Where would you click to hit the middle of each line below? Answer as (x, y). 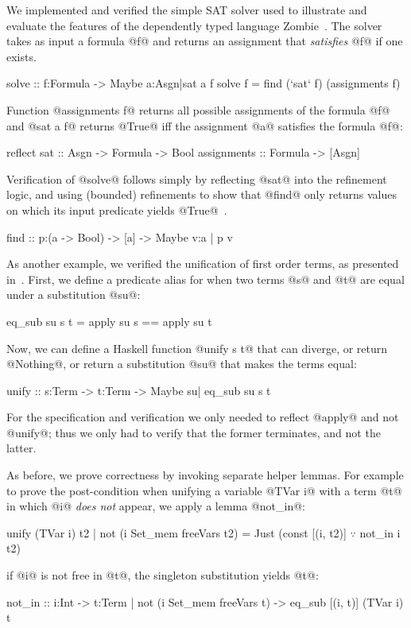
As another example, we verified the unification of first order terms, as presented (203, 264)
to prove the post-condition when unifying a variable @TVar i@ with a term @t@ (204, 490)
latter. (21, 448)
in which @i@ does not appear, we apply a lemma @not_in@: (156, 506)
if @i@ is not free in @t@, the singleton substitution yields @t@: (163, 575)
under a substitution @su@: (74, 295)
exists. (21, 56)
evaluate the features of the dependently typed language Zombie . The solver (194, 25)
